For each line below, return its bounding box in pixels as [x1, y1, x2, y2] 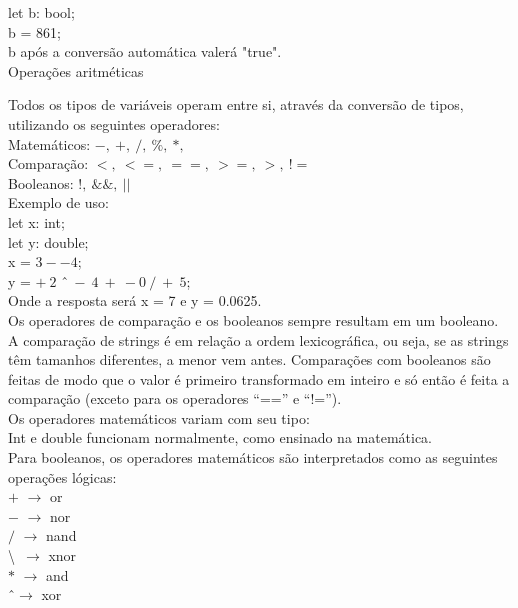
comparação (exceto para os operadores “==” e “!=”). [8, 388, 342, 409]
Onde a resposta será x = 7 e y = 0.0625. [8, 290, 262, 311]
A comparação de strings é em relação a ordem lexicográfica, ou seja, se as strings [8, 329, 509, 350]
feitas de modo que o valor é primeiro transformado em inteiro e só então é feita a [8, 368, 510, 389]
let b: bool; [8, 2, 75, 22]
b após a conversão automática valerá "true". [8, 41, 282, 62]
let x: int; [8, 211, 65, 232]
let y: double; [8, 231, 89, 252]
